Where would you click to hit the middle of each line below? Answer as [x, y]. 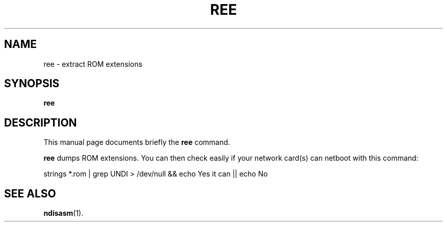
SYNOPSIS [32, 84]
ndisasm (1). [64, 213]
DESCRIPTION [41, 122]
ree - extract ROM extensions [93, 64]
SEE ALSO [30, 193]
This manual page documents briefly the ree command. [137, 142]
